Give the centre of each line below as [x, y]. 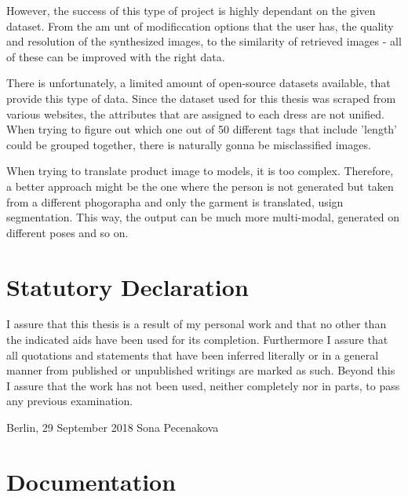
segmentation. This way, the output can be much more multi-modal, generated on [203, 217]
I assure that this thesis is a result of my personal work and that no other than [197, 324]
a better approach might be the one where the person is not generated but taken [200, 186]
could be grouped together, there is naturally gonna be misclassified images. [189, 144]
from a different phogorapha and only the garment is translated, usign [175, 201]
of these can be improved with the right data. [116, 56]
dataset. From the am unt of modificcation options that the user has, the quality [200, 26]
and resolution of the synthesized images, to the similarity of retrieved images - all [204, 41]
